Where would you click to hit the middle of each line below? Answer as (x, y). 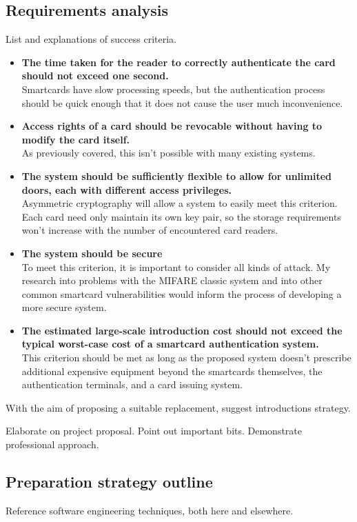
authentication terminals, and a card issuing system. (132, 384)
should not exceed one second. (95, 76)
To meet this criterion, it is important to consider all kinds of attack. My (176, 267)
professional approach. (52, 444)
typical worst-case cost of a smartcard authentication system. (170, 344)
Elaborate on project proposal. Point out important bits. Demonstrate (154, 431)
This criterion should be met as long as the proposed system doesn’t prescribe (186, 358)
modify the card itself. (76, 139)
